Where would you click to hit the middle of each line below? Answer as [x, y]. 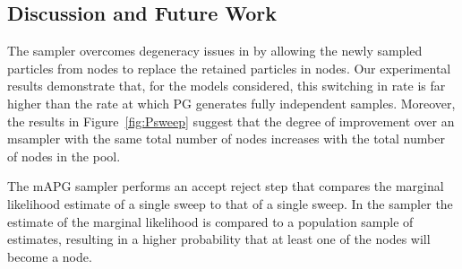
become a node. [50, 256]
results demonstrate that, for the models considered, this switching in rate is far [227, 86]
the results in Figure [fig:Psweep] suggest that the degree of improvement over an [231, 121]
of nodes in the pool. [64, 156]
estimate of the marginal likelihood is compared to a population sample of [210, 221]
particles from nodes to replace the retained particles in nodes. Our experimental [229, 68]
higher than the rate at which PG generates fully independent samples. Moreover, [231, 103]
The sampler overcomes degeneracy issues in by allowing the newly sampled [215, 51]
